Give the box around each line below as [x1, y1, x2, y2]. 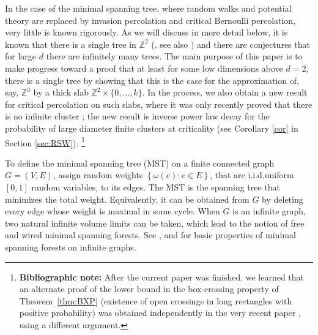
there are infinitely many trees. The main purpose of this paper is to [46, 50, 303, 62]
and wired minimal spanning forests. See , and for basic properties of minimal [5, 228, 296, 241]
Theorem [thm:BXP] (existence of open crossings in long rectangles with [19, 294, 292, 307]
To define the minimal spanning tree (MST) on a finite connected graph [5, 156, 275, 169]
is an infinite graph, [232, 205, 306, 217]
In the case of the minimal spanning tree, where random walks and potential [5, 2, 292, 14]
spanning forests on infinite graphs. [5, 240, 136, 253]
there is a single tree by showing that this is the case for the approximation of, [5, 73, 299, 86]
